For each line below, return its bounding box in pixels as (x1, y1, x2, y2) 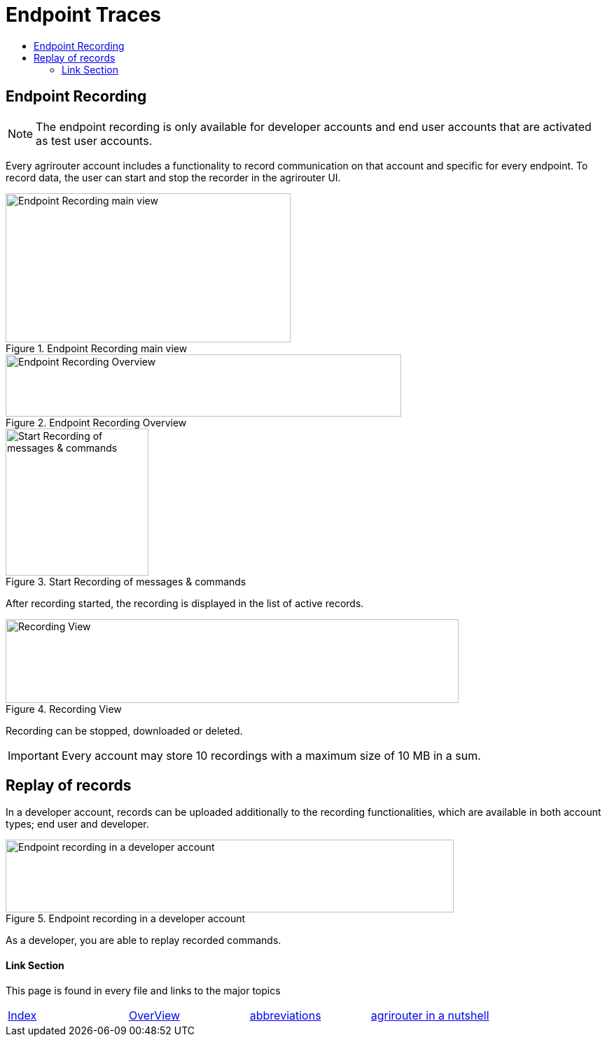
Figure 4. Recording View (6, 702, 122, 715)
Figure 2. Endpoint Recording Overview (6, 416, 187, 429)
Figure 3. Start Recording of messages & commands (6, 575, 246, 588)
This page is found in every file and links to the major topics (6, 984, 281, 996)
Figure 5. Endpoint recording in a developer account (6, 912, 246, 925)
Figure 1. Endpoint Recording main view (6, 342, 188, 354)
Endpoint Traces (6, 3, 162, 27)
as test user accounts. (36, 133, 153, 148)
